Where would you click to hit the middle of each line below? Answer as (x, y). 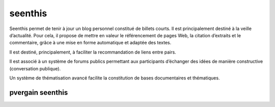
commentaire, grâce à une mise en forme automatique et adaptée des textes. (90, 43)
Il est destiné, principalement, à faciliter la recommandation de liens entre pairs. (93, 52)
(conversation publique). (35, 68)
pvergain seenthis (39, 92)
